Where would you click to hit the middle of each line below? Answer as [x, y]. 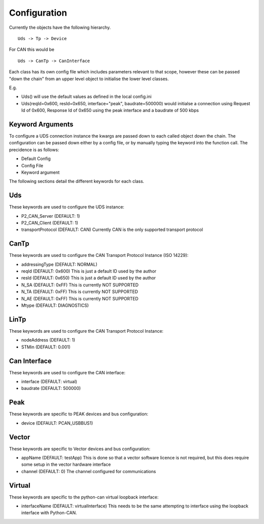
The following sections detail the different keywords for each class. [77, 182]
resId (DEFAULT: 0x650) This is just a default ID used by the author [88, 278]
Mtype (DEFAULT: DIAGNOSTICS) [55, 305]
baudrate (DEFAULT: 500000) [51, 388]
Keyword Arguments [41, 124]
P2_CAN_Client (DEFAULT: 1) [50, 223]
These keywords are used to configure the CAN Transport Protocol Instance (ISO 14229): [99, 255]
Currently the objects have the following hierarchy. [60, 27]
